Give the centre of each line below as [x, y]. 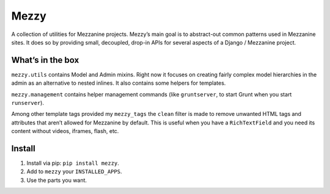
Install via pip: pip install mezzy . [73, 163]
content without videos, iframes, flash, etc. [65, 131]
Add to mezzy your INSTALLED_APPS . [74, 171]
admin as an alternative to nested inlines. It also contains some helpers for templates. [119, 83]
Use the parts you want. [57, 180]
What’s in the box [45, 60]
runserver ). [28, 103]
